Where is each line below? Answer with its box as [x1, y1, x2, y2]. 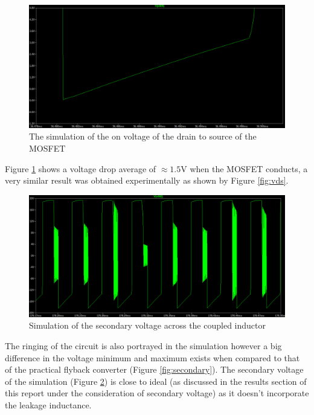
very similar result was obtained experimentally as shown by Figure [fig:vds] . [5, 174, 289, 187]
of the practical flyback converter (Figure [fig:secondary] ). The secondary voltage [5, 363, 304, 376]
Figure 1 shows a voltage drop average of [5, 162, 156, 175]
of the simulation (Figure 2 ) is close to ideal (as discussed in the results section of [5, 375, 307, 387]
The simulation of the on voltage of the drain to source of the [29, 130, 257, 143]
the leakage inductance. [5, 398, 92, 411]
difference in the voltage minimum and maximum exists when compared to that [5, 351, 300, 364]
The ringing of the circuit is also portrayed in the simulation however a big [5, 339, 282, 352]
